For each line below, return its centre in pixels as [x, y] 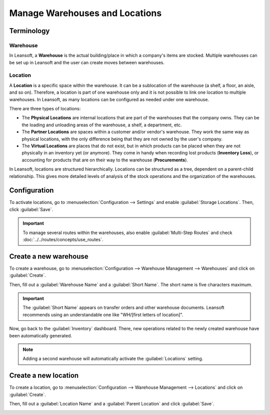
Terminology [29, 31]
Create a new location [44, 376]
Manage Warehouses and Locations [85, 13]
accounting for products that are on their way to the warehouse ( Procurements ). [105, 160]
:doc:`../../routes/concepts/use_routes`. [63, 240]
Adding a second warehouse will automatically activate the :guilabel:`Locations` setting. [113, 359]
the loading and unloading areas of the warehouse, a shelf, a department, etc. [102, 125]
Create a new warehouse [49, 256]
